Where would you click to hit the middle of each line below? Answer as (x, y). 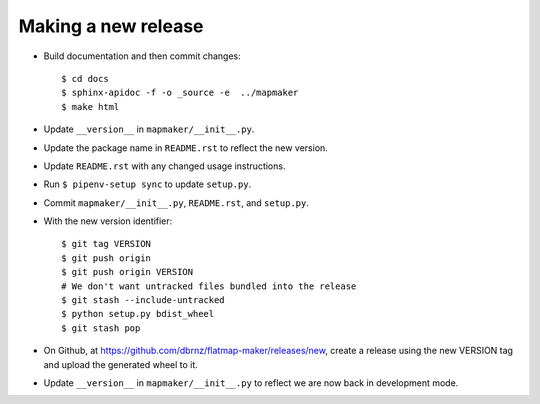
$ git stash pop (101, 328)
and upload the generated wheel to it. (121, 364)
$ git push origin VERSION (127, 272)
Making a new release (111, 26)
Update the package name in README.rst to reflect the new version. (186, 147)
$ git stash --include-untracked (143, 300)
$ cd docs (85, 78)
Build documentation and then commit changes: (142, 56)
